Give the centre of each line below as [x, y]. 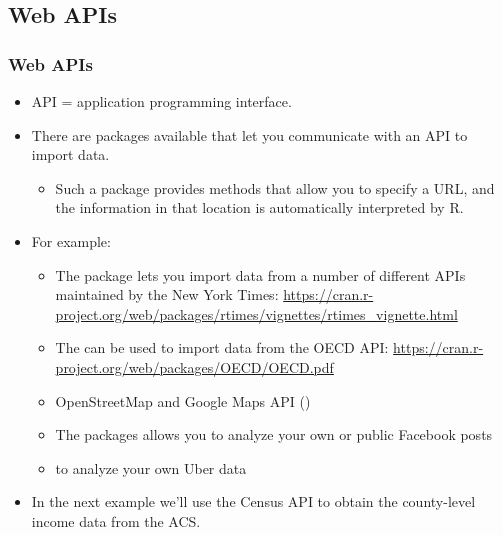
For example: [71, 240]
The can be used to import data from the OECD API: [222, 347]
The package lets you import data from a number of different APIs [260, 274]
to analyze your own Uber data [151, 467]
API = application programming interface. [161, 101]
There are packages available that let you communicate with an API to [249, 134]
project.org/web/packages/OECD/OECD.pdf [194, 366]
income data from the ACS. [116, 520]
